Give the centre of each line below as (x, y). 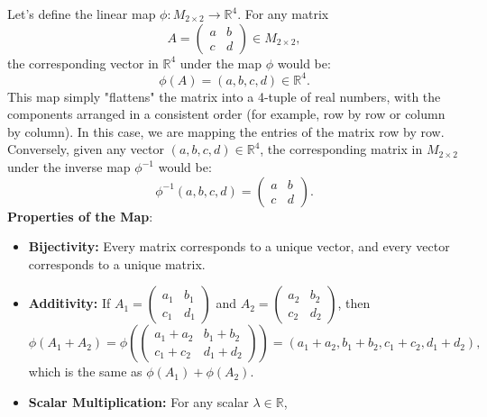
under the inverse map (69, 167)
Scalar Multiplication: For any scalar (138, 402)
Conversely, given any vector (86, 149)
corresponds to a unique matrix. (117, 263)
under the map (221, 63)
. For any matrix (283, 14)
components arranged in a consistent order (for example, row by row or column (226, 114)
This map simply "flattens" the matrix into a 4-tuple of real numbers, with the (224, 96)
